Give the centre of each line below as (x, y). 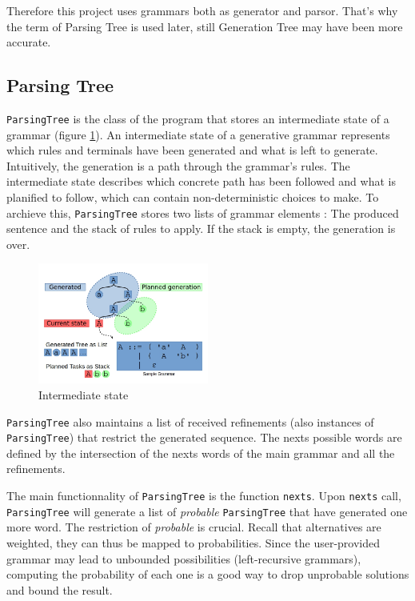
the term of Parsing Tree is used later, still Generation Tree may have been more (205, 26)
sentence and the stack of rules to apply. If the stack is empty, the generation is (201, 228)
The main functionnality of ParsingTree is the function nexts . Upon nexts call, (204, 496)
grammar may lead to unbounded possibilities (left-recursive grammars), (184, 558)
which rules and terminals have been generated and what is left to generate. (192, 150)
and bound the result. (60, 589)
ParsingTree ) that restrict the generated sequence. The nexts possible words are (204, 437)
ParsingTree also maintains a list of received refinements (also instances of (190, 421)
